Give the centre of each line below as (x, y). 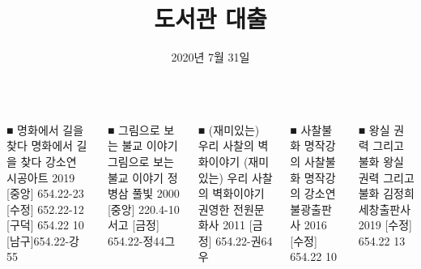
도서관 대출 (210, 18)
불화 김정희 (386, 193)
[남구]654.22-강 (43, 240)
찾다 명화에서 (40, 145)
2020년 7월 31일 (210, 57)
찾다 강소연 (49, 161)
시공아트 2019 (41, 177)
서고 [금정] (133, 225)
